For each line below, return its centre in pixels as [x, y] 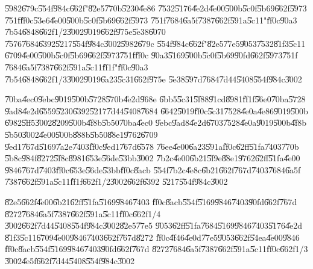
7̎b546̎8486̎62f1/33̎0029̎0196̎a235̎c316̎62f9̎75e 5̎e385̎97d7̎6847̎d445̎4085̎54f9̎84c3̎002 [153, 79]
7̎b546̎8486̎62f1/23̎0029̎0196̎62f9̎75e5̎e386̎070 [85, 32]
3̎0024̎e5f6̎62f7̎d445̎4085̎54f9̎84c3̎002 [70, 260]
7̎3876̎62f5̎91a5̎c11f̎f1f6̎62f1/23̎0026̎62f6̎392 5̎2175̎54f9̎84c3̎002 [116, 181]
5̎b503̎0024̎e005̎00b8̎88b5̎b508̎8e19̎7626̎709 [81, 134]
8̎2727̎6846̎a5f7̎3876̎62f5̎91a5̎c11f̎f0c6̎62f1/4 [83, 213]
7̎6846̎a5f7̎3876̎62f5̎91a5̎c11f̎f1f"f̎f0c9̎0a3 [77, 66]
